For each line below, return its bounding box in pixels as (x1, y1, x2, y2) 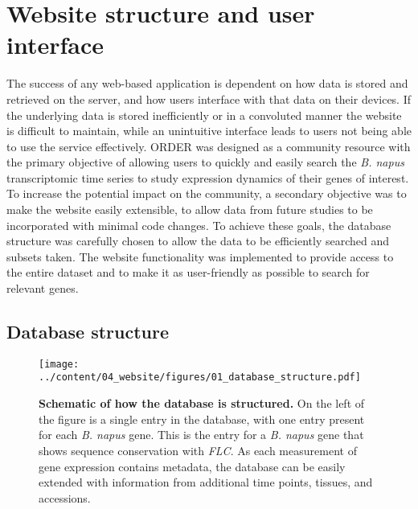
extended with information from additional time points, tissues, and (39, 474, 373, 491)
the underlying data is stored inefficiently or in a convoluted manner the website (6, 106, 402, 123)
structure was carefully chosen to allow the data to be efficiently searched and (6, 232, 390, 249)
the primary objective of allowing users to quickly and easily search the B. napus (6, 154, 404, 170)
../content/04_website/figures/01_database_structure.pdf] (39, 371, 361, 384)
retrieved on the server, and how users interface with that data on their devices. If (6, 90, 412, 107)
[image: (39, 358, 80, 370)
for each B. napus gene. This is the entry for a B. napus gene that (39, 426, 364, 443)
